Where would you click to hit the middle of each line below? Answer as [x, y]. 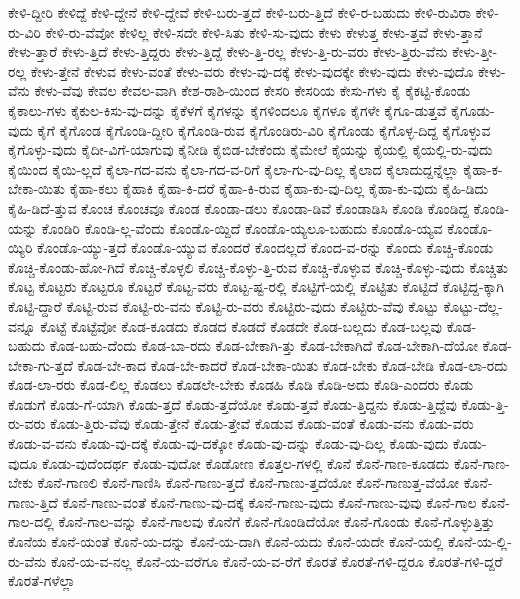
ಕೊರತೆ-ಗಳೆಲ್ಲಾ [42, 580]
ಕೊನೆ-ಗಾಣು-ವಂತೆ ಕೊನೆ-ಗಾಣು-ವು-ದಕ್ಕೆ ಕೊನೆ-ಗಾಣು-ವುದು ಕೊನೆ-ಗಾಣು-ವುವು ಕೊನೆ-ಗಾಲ [269, 501]
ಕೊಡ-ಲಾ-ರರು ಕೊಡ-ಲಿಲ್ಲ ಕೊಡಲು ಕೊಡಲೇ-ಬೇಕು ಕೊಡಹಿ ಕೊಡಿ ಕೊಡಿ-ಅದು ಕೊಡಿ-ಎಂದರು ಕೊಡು [241, 384]
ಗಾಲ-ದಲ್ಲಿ [31, 521]
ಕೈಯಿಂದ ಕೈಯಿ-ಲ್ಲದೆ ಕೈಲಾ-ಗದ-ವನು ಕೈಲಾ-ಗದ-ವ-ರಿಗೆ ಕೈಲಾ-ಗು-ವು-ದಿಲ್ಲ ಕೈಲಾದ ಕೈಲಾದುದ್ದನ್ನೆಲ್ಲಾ [233, 168]
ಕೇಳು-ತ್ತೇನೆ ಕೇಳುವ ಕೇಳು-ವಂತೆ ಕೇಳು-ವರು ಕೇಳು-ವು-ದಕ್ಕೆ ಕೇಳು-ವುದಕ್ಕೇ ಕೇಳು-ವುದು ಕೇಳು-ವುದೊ [252, 70]
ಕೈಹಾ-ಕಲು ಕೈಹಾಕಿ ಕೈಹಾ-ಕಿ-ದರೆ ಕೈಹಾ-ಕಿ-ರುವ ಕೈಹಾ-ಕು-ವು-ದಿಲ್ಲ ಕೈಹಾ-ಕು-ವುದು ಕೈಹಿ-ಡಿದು [279, 188]
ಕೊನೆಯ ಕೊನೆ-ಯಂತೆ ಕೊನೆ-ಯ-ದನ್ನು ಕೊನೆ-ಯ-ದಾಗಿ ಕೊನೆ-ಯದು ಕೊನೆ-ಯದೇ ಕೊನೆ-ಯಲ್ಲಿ [226, 541]
